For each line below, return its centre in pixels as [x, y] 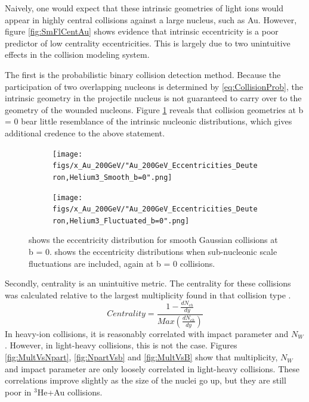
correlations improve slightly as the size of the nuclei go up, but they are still [146, 380]
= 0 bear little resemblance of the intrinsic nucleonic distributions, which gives [149, 121]
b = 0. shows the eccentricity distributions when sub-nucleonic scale [153, 252]
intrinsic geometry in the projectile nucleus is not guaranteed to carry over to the [153, 98]
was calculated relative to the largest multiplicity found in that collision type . [148, 295]
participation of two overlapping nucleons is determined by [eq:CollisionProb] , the [154, 86]
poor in [18, 392]
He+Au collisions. [70, 392]
